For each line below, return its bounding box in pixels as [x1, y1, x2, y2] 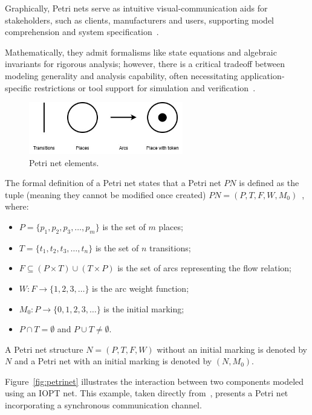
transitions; [149, 241, 191, 254]
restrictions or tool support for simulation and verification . [34, 81, 256, 94]
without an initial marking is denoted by [157, 343, 307, 355]
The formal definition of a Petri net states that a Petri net [5, 176, 221, 189]
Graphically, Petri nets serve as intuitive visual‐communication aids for [5, 2, 268, 14]
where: [5, 200, 29, 213]
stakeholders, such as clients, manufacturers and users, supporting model [5, 13, 275, 26]
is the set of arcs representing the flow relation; [117, 262, 291, 274]
